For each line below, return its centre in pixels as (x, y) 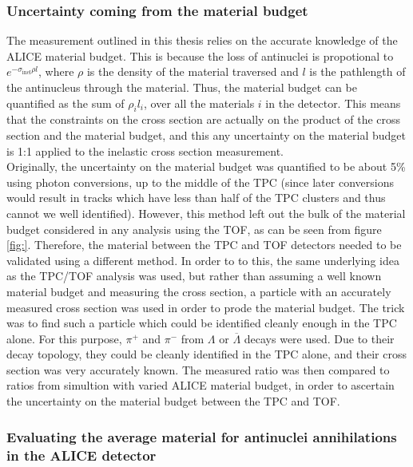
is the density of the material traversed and (193, 71)
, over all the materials (199, 103)
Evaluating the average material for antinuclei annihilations (202, 436)
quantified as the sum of (66, 103)
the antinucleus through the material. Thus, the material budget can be (182, 87)
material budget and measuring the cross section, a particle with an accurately (199, 291)
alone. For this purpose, (64, 338)
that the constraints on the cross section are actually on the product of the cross (204, 119)
